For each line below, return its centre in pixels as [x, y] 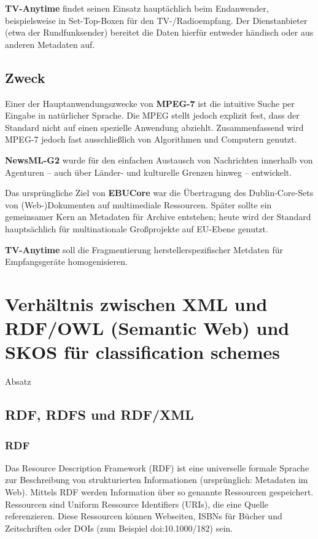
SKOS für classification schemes [142, 352]
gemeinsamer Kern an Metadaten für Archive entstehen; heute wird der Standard [158, 217]
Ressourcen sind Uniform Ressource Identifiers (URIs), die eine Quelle [137, 504]
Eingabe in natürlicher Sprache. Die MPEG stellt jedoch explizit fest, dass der [152, 115]
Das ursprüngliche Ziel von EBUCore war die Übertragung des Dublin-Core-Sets [159, 193]
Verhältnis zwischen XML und [136, 303]
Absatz [18, 381]
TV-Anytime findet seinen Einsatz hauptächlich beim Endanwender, [137, 8]
